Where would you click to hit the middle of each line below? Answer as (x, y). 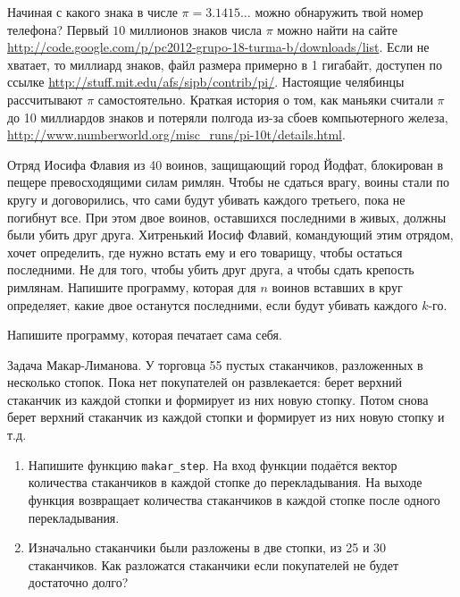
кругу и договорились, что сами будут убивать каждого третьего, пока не (206, 199)
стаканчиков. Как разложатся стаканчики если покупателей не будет (213, 564)
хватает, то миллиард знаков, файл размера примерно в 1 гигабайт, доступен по (225, 64)
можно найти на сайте (337, 29)
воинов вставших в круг (337, 286)
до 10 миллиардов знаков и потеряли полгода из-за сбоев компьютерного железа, (228, 117)
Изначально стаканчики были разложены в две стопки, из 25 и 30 (207, 547)
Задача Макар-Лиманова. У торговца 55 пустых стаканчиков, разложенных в (215, 364)
